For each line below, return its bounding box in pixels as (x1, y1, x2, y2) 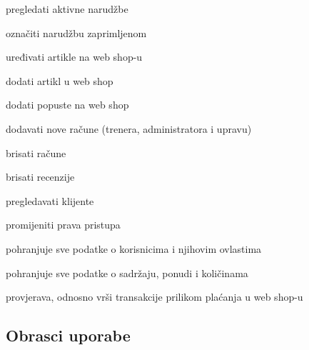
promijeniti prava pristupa (6, 217, 121, 232)
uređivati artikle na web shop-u (6, 49, 143, 64)
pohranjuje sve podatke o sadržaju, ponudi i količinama (6, 265, 248, 280)
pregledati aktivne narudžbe (6, 1, 128, 16)
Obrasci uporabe (6, 324, 131, 346)
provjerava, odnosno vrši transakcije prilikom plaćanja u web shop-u (6, 289, 303, 304)
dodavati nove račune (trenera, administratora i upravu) (6, 121, 252, 136)
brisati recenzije (6, 169, 75, 184)
